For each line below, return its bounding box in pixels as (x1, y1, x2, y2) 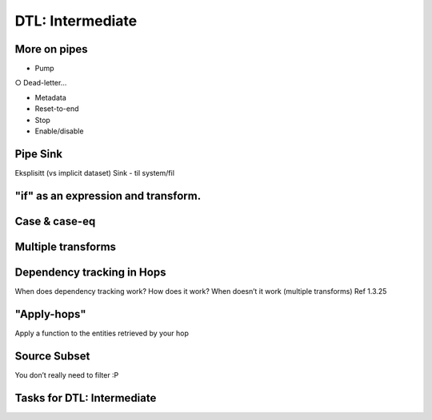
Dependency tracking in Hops (14, 265, 166, 279)
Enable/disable (34, 126, 84, 136)
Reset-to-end (34, 104, 79, 113)
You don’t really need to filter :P (14, 370, 119, 379)
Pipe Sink (14, 147, 63, 160)
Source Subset (14, 349, 90, 363)
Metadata (34, 93, 67, 102)
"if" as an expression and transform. (14, 188, 202, 203)
